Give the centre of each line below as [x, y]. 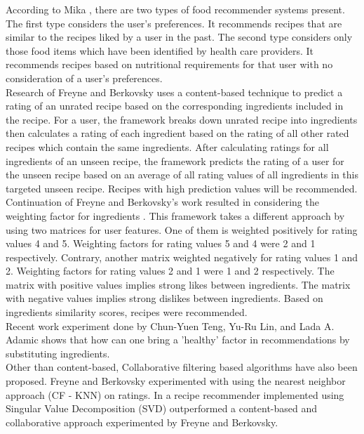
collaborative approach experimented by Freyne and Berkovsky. [142, 422]
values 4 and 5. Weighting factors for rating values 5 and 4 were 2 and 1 [161, 243]
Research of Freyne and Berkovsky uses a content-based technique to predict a [174, 92]
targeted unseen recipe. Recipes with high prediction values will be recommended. [182, 188]
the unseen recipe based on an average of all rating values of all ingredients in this [182, 175]
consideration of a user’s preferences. [84, 78]
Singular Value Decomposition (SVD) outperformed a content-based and [162, 408]
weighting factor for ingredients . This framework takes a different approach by [175, 215]
